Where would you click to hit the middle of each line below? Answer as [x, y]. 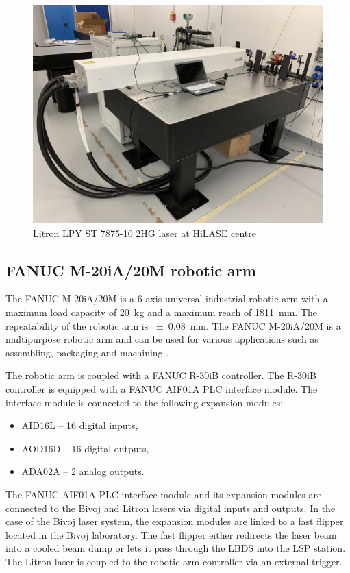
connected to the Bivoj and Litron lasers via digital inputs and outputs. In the [171, 508]
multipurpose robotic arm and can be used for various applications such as [162, 339]
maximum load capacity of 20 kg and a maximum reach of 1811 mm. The [161, 312]
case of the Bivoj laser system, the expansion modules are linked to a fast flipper [175, 521]
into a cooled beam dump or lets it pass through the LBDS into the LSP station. [176, 548]
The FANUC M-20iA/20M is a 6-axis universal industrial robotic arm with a [167, 298]
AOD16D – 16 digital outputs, [85, 448]
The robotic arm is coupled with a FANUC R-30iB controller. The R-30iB [161, 375]
